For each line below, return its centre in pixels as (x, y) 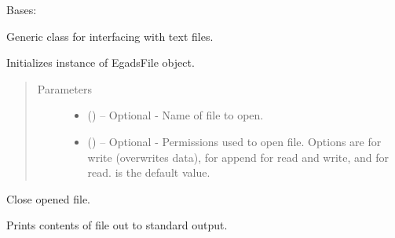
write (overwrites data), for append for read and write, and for (238, 157)
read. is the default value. (149, 172)
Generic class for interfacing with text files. (110, 36)
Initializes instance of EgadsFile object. (101, 62)
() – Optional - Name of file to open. (176, 115)
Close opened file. (49, 198)
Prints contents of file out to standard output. (117, 225)
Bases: (22, 9)
